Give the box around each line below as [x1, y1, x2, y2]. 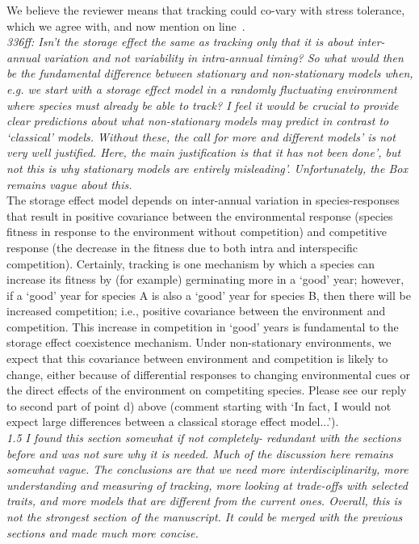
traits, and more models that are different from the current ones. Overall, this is [6, 492, 402, 509]
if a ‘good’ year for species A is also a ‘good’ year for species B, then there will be [6, 286, 411, 303]
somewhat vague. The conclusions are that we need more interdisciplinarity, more [6, 461, 409, 478]
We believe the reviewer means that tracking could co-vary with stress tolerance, [6, 2, 405, 18]
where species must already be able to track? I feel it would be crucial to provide [6, 96, 399, 113]
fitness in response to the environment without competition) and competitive [6, 223, 387, 240]
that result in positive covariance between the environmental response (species [6, 207, 393, 224]
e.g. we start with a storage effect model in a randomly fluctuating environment [6, 80, 397, 97]
